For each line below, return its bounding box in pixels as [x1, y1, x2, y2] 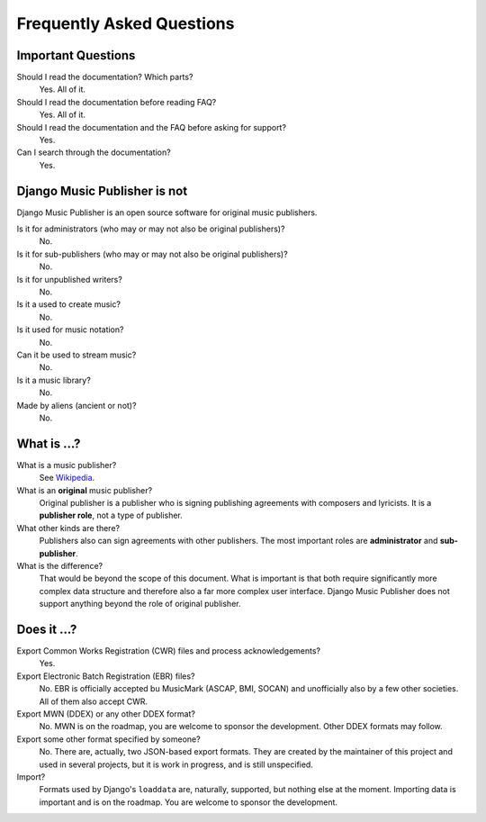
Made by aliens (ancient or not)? [16, 400, 137, 411]
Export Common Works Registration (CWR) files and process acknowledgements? [16, 646, 321, 656]
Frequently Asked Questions [16, 14, 235, 33]
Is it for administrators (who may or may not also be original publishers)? [16, 223, 285, 234]
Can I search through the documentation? [16, 147, 171, 158]
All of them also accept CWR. [39, 696, 148, 707]
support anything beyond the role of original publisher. [39, 599, 241, 610]
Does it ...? [16, 621, 77, 637]
